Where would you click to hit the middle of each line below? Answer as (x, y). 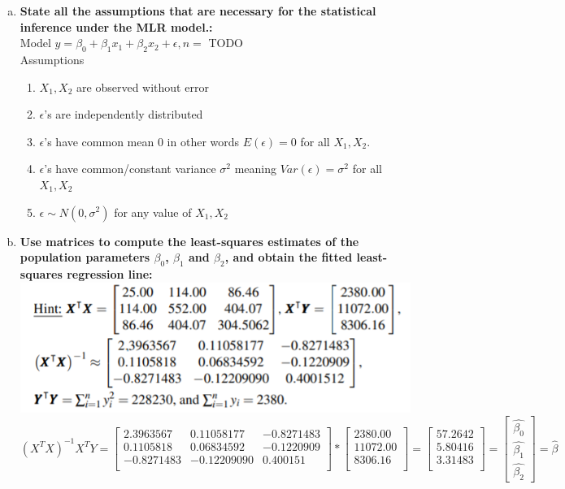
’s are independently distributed (124, 114)
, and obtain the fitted (289, 257)
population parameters (85, 257)
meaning (255, 169)
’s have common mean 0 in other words (142, 141)
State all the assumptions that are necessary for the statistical (198, 11)
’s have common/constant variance (130, 169)
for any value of (153, 212)
